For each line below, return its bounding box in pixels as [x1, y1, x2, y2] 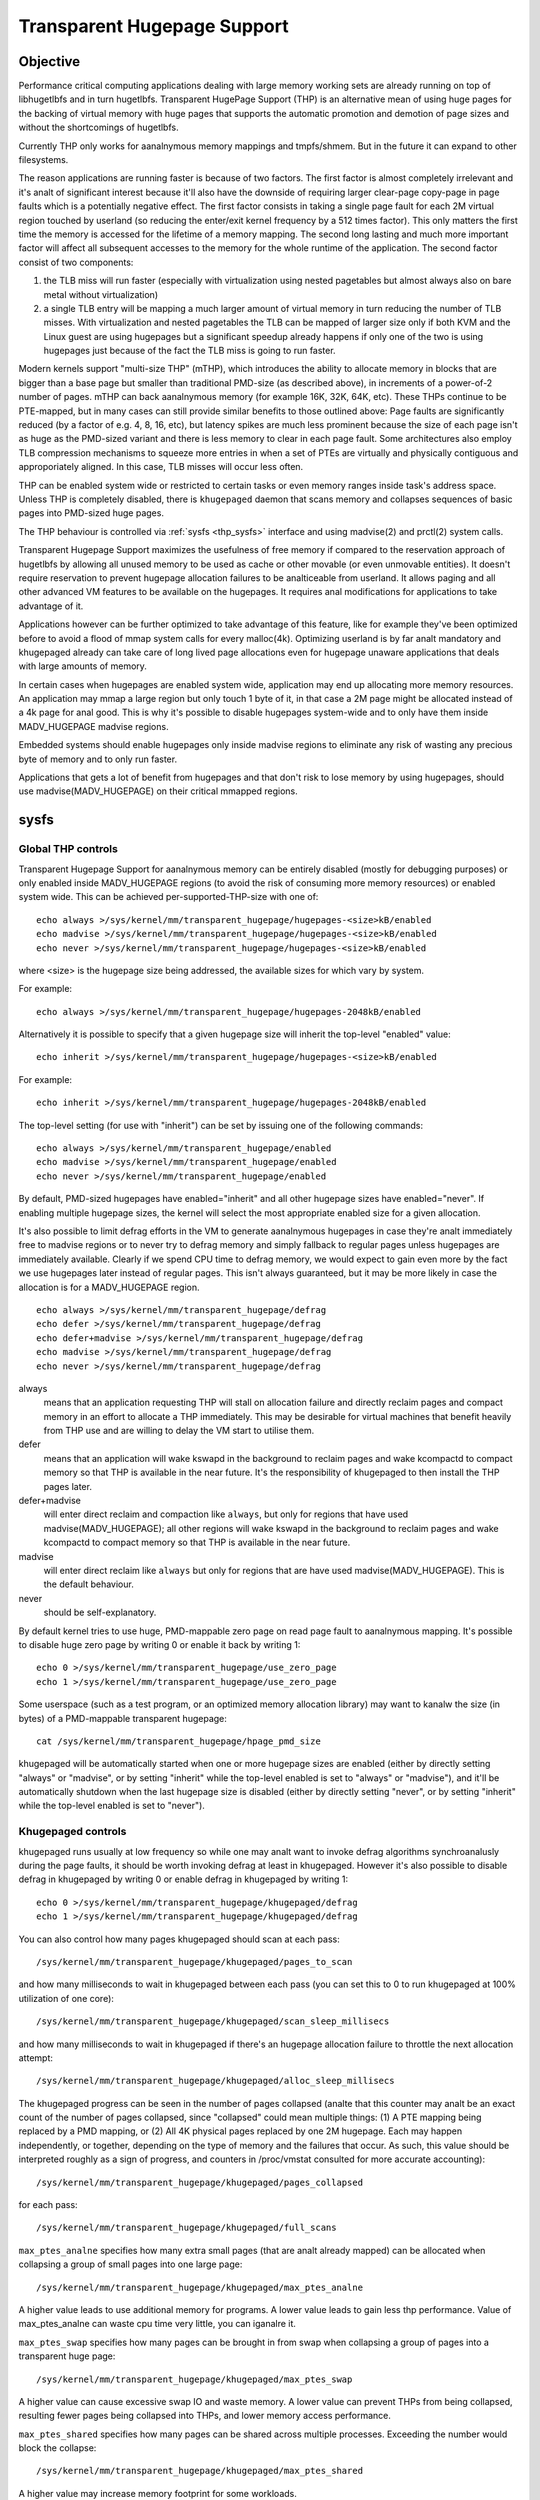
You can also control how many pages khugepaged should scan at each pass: [18, 1933, 340, 1945]
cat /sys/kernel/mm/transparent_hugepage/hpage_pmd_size [36, 1735, 322, 1747]
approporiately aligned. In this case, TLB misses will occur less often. [18, 461, 304, 473]
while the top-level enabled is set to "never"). [18, 1800, 205, 1812]
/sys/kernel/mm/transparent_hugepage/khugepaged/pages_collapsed [36, 2176, 364, 2188]
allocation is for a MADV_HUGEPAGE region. [18, 1281, 200, 1293]
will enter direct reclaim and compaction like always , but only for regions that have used [43, 1508, 409, 1520]
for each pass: [18, 2199, 79, 2211]
